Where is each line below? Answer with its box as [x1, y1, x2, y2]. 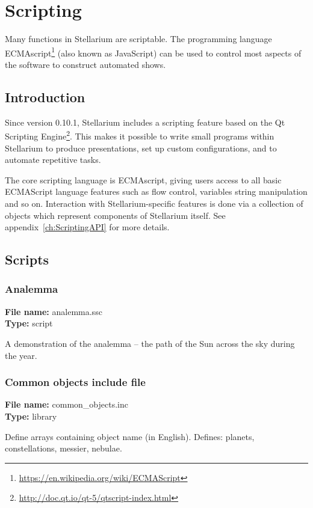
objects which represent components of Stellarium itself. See [5, 209, 226, 221]
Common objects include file [5, 375, 146, 390]
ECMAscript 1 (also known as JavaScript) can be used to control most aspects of [5, 44, 302, 59]
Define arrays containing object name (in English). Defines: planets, [5, 430, 255, 442]
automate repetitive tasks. [5, 153, 101, 166]
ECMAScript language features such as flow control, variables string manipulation [5, 185, 308, 198]
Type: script [5, 317, 53, 329]
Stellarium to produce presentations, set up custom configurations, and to [5, 141, 277, 154]
